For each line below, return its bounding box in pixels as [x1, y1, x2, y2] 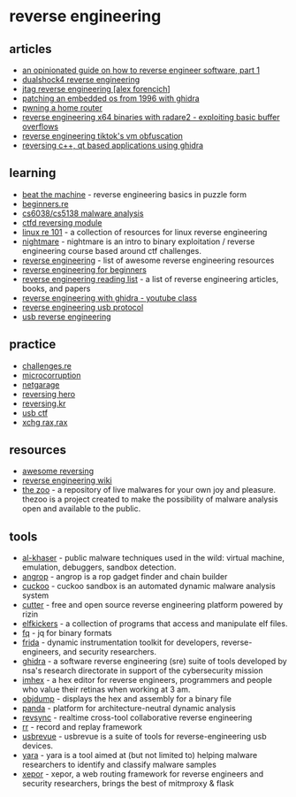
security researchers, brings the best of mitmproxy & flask [21, 778, 234, 789]
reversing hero [21, 388, 76, 399]
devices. [21, 740, 54, 751]
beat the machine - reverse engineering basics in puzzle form [21, 188, 247, 200]
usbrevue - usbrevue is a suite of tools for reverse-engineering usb [21, 732, 267, 742]
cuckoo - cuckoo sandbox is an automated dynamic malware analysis [21, 581, 276, 592]
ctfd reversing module [21, 217, 102, 227]
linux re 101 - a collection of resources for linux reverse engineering [21, 226, 268, 237]
